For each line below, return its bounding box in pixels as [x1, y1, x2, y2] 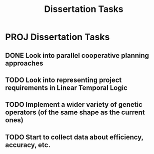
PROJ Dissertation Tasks [5, 31, 110, 43]
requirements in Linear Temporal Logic [5, 83, 128, 92]
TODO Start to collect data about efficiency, [5, 133, 144, 141]
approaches [5, 59, 43, 68]
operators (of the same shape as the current [5, 108, 146, 117]
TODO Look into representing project [5, 76, 122, 84]
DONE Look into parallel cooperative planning [5, 51, 150, 60]
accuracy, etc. [5, 141, 51, 149]
